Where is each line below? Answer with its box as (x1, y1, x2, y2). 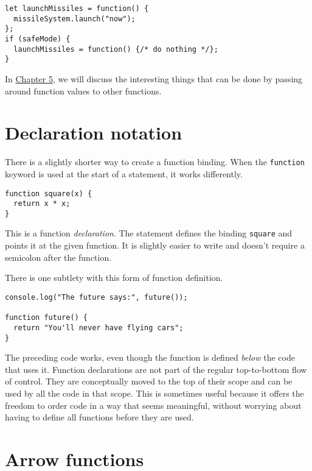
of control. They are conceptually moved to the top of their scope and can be (5, 375, 293, 388)
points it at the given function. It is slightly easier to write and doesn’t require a (5, 239, 305, 252)
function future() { (5, 313, 88, 322)
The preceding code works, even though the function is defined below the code (5, 351, 295, 364)
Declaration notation (5, 120, 182, 145)
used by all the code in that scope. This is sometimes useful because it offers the (5, 386, 304, 399)
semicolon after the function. (5, 250, 112, 263)
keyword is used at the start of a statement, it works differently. (5, 167, 243, 180)
